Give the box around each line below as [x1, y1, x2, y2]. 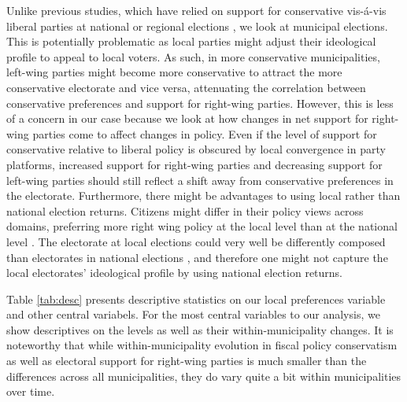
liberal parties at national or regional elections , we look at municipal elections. [6, 17, 388, 34]
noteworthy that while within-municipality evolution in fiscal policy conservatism [6, 337, 398, 353]
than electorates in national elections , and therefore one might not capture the [6, 249, 388, 265]
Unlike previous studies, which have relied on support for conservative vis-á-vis [6, 2, 387, 18]
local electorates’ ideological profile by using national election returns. [6, 264, 343, 281]
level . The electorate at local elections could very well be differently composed [6, 233, 386, 249]
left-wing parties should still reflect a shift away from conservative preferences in [6, 171, 394, 188]
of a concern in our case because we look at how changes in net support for [6, 110, 368, 127]
